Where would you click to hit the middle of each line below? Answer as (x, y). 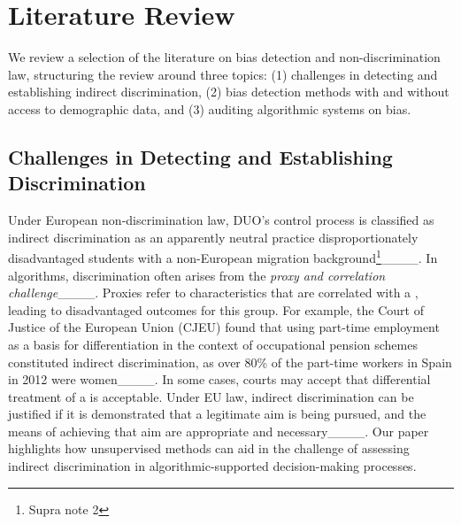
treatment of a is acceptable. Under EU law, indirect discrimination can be (211, 396)
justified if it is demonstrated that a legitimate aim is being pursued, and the (217, 414)
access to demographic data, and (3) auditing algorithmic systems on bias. (210, 108)
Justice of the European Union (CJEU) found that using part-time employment (224, 327)
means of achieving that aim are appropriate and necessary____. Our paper (219, 431)
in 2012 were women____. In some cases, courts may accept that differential (219, 379)
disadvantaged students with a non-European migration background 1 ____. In (223, 256)
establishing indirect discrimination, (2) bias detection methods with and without (229, 92)
